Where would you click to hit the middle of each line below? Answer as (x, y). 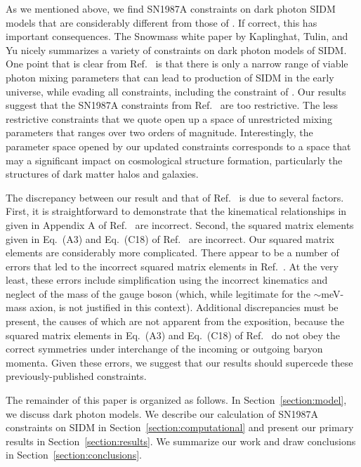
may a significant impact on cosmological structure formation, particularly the (174, 160)
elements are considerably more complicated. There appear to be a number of (172, 252)
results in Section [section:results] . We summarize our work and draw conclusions (181, 441)
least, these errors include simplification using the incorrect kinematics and (167, 280)
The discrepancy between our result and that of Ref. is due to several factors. (175, 197)
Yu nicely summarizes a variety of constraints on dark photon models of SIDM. (176, 50)
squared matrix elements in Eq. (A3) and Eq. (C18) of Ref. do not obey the (173, 335)
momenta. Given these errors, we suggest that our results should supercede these (179, 362)
